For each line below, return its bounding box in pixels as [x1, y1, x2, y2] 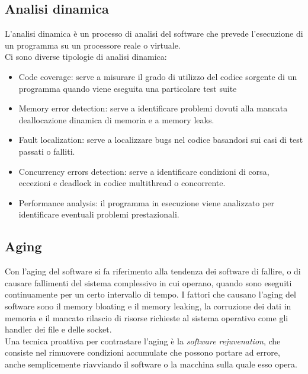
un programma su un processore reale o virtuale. [5, 39, 181, 51]
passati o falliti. [18, 145, 75, 157]
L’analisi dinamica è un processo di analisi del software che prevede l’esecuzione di [5, 27, 303, 40]
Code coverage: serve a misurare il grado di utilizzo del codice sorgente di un [18, 70, 297, 82]
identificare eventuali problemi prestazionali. [18, 208, 179, 220]
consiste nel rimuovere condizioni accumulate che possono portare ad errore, [5, 346, 280, 359]
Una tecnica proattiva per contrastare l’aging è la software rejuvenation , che [5, 334, 281, 347]
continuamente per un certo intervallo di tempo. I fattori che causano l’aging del [5, 288, 296, 301]
